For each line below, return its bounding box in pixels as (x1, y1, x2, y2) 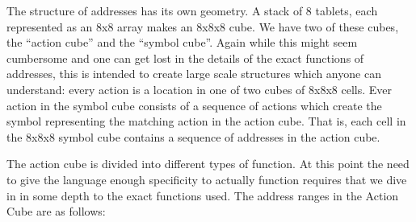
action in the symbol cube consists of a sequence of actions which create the (6, 97, 382, 113)
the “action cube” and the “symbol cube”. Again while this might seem (6, 34, 358, 51)
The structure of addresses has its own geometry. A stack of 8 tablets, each (6, 2, 378, 18)
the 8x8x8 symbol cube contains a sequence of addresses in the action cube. (6, 128, 380, 145)
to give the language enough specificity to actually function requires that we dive (6, 171, 407, 187)
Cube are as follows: (6, 203, 106, 220)
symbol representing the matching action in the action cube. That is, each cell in (6, 113, 406, 129)
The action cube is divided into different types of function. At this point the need (6, 155, 410, 172)
